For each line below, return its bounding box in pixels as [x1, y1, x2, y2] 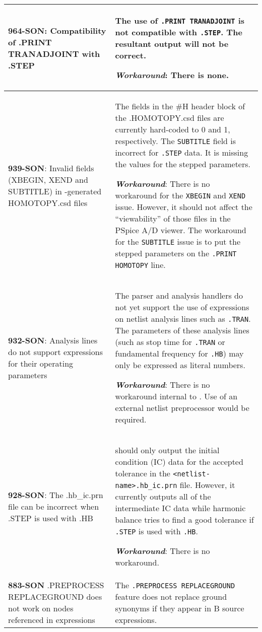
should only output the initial [115, 444, 220, 456]
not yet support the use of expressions [115, 301, 249, 313]
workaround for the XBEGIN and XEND [115, 189, 246, 201]
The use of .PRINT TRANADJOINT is [115, 15, 244, 26]
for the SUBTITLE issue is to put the [115, 236, 241, 247]
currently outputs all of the [115, 490, 211, 502]
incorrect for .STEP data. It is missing [115, 147, 248, 158]
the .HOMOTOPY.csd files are [115, 112, 224, 123]
